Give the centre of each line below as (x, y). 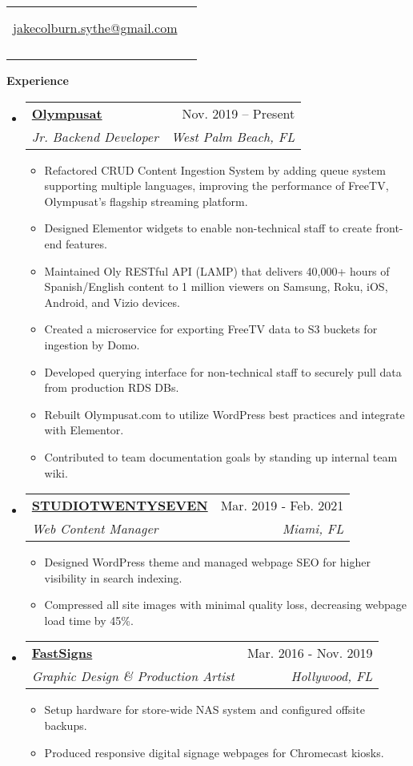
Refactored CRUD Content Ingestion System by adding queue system (215, 169)
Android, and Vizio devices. (112, 302)
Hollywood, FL (332, 676)
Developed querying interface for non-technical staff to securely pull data (223, 371)
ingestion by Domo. (92, 344)
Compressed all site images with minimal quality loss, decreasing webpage (226, 605)
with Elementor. (84, 430)
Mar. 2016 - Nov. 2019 (310, 653)
